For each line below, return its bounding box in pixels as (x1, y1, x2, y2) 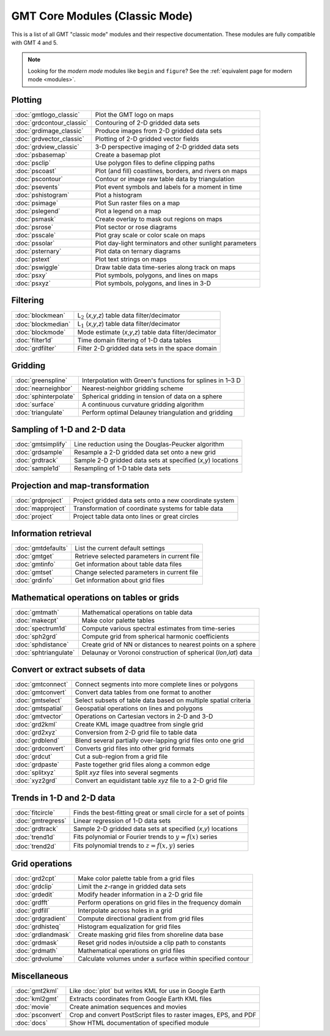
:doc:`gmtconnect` (15, 680, 68, 689)
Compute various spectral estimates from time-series (81, 624, 235, 632)
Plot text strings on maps (95, 255, 167, 264)
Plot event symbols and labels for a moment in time (95, 183, 243, 191)
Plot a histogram (95, 191, 142, 199)
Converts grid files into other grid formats (75, 744, 195, 753)
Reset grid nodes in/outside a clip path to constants (77, 939, 226, 947)
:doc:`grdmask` (15, 939, 59, 947)
